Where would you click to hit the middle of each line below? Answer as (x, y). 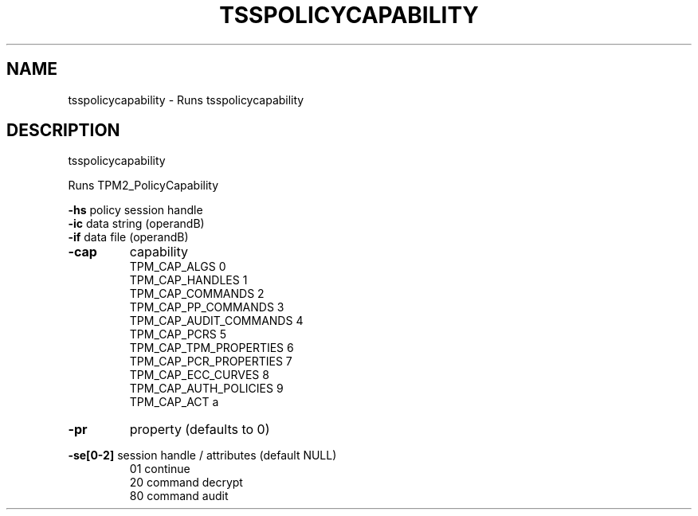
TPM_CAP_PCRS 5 (178, 334)
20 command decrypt (186, 483)
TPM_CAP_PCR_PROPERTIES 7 (211, 362)
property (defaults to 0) (200, 430)
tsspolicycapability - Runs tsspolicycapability (186, 100)
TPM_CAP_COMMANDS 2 (197, 294)
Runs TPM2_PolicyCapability (143, 186)
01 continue (160, 469)
